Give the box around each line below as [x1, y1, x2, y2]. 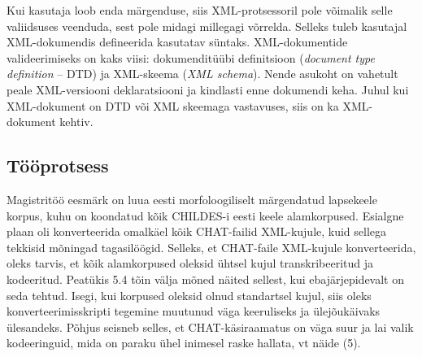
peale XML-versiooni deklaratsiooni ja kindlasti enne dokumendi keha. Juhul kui [7, 81, 409, 98]
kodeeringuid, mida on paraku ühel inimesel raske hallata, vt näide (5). [7, 334, 361, 351]
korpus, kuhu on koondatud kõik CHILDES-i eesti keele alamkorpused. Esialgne [7, 207, 404, 224]
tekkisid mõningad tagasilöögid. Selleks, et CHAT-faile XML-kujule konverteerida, [7, 238, 416, 255]
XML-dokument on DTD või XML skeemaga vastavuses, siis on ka [7, 97, 339, 114]
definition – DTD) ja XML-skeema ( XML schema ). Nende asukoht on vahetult [7, 65, 398, 82]
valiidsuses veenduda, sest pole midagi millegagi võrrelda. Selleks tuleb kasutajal [7, 17, 407, 34]
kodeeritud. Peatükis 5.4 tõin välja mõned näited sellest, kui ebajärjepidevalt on [7, 270, 404, 287]
